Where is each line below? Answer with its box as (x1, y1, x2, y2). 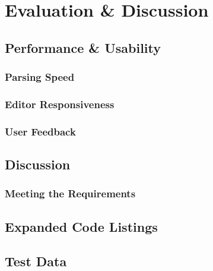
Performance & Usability (5, 38, 161, 56)
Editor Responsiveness (5, 96, 115, 111)
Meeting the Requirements (5, 186, 136, 201)
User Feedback (5, 124, 76, 138)
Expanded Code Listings (5, 217, 158, 235)
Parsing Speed (5, 70, 75, 84)
